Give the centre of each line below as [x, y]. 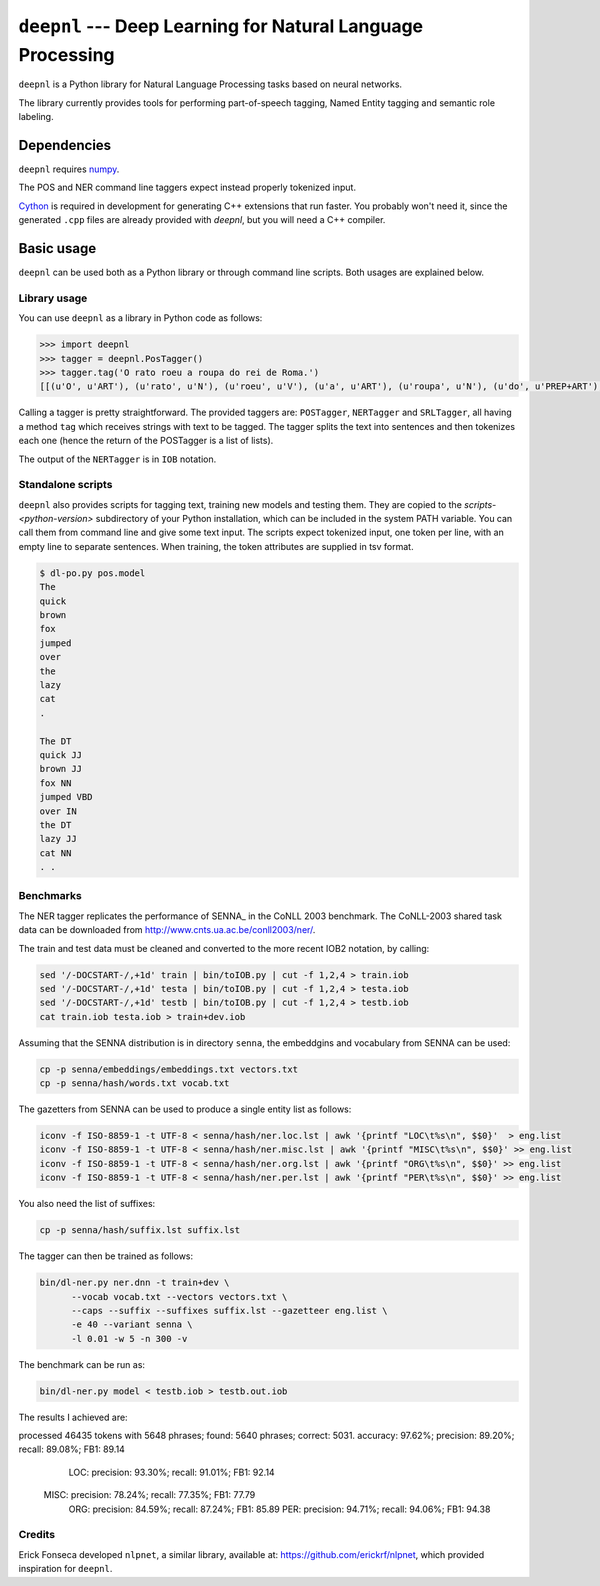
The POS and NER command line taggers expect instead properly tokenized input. [187, 187]
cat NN [55, 853]
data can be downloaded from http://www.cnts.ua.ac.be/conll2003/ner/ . [167, 930]
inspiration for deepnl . [65, 1569]
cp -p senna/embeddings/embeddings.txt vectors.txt [169, 1069]
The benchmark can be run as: [81, 1364]
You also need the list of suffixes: [87, 1204]
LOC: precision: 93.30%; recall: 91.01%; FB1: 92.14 [171, 1472]
